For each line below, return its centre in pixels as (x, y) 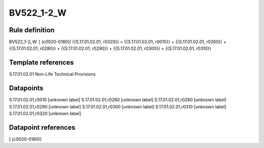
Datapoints (26, 88)
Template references (42, 63)
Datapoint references (42, 127)
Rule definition (32, 30)
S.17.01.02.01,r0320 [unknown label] (45, 114)
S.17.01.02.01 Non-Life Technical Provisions (52, 74)
